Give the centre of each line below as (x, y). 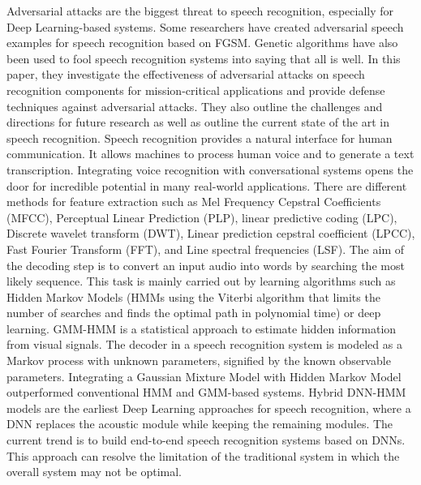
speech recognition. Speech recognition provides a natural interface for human (200, 137)
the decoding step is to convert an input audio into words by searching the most (206, 265)
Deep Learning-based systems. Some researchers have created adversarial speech (205, 26)
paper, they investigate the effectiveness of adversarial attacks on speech (186, 74)
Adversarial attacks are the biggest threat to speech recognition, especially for (200, 11)
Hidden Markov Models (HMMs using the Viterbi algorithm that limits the (193, 296)
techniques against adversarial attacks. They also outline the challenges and (195, 106)
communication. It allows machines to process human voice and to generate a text (210, 154)
